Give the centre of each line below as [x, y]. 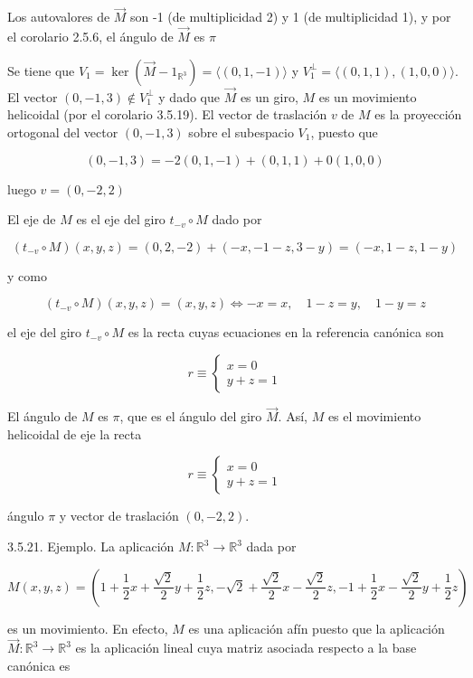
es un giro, [269, 96]
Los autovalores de [59, 17]
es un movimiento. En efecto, [88, 628]
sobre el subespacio [241, 132]
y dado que [189, 96]
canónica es [39, 665]
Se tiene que [41, 70]
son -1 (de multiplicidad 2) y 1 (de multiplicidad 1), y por [291, 17]
